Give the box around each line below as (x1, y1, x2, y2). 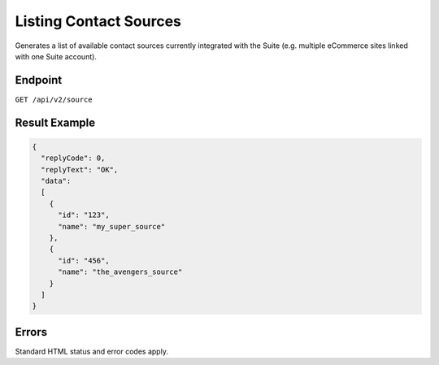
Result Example (15, 115, 96, 129)
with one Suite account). (15, 51, 98, 61)
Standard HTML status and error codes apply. (15, 346, 168, 356)
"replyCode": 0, (41, 154, 106, 163)
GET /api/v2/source (15, 94, 93, 104)
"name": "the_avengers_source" (58, 267, 183, 276)
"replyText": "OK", (41, 165, 119, 174)
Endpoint (15, 73, 63, 87)
